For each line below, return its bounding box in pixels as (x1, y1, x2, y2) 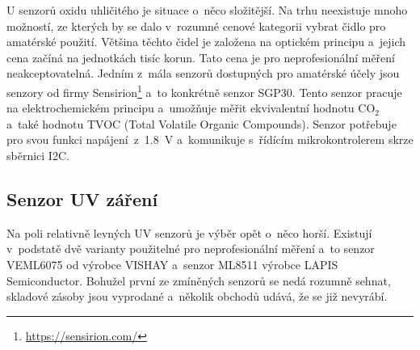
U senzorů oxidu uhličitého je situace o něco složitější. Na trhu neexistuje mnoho (6, 2, 408, 18)
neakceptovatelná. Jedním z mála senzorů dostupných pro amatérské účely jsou (6, 65, 400, 82)
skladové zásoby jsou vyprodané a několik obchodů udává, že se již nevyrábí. (6, 288, 388, 305)
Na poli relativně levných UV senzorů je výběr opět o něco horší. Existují (6, 224, 372, 241)
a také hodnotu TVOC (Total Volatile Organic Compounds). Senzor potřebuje (6, 115, 397, 132)
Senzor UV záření (6, 186, 158, 211)
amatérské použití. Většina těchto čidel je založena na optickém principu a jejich (6, 33, 406, 50)
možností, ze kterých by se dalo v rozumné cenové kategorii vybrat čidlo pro (6, 17, 386, 34)
